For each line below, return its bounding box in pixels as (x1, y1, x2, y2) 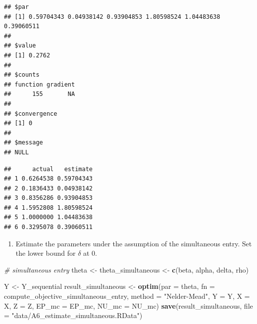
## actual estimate (4, 165, 93, 173)
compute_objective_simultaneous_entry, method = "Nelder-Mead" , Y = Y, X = (4, 291, 250, 301)
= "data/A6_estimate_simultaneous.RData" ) (4, 310, 143, 321)
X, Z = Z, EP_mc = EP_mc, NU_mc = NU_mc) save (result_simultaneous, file (4, 300, 253, 311)
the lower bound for (15, 248, 76, 258)
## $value (4, 42, 36, 49)
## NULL (4, 148, 29, 156)
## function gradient (4, 81, 75, 88)
